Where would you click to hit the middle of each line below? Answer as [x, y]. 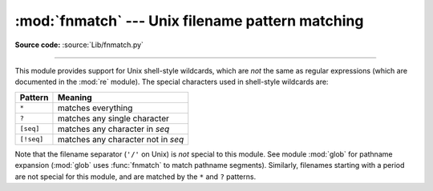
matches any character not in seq [121, 139]
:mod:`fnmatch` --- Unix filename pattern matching [189, 21]
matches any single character [113, 118]
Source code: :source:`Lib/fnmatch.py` [79, 45]
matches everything [95, 108]
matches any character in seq [113, 129]
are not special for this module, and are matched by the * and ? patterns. [136, 177]
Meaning [75, 97]
